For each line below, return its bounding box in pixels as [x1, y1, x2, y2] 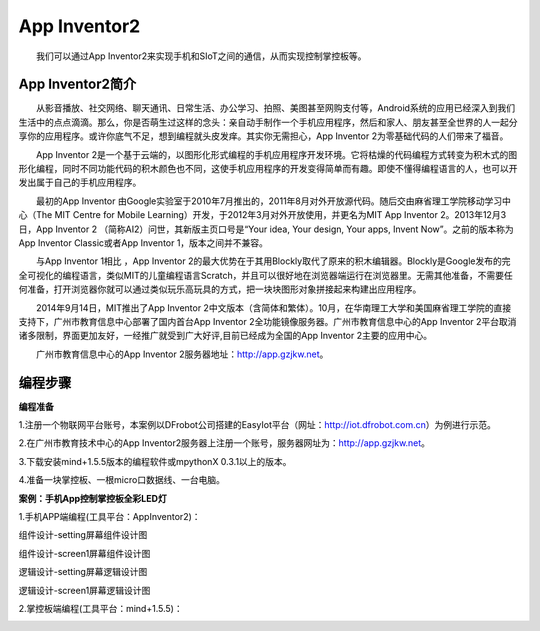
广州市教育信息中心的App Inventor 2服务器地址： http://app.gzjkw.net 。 [35, 348, 329, 360]
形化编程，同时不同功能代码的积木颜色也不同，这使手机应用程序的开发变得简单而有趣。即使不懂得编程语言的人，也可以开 [18, 163, 518, 175]
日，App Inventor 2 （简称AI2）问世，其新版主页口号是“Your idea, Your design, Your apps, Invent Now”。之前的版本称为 [18, 223, 514, 235]
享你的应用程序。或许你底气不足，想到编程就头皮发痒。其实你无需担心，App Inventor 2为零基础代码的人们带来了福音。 [18, 130, 509, 142]
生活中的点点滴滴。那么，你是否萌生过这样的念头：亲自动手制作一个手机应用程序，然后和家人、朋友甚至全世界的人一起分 [18, 116, 518, 128]
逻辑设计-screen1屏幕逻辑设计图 [18, 584, 151, 596]
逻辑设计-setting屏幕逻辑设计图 [18, 566, 148, 578]
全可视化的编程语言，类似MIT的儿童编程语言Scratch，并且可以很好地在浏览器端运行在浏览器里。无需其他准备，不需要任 [18, 269, 514, 281]
